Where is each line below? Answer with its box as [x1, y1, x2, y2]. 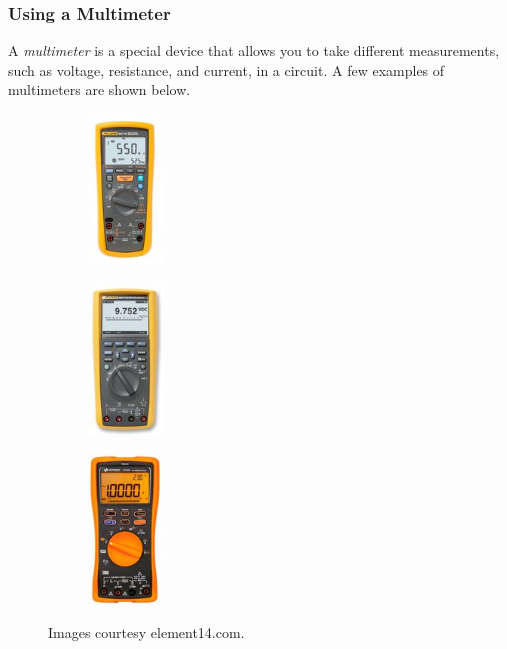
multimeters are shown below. [8, 79, 191, 100]
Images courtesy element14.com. [48, 622, 245, 643]
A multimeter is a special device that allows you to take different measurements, [8, 40, 500, 61]
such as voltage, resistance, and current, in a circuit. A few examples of [8, 59, 445, 80]
